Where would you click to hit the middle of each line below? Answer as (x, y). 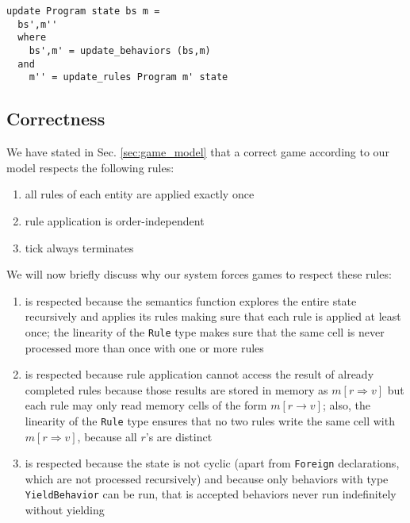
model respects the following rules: (90, 167)
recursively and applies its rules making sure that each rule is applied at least (213, 316)
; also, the (346, 405)
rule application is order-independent (115, 220)
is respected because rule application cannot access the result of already (199, 374)
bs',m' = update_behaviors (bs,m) (120, 50)
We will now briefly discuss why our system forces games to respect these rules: (199, 274)
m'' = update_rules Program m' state (128, 77)
